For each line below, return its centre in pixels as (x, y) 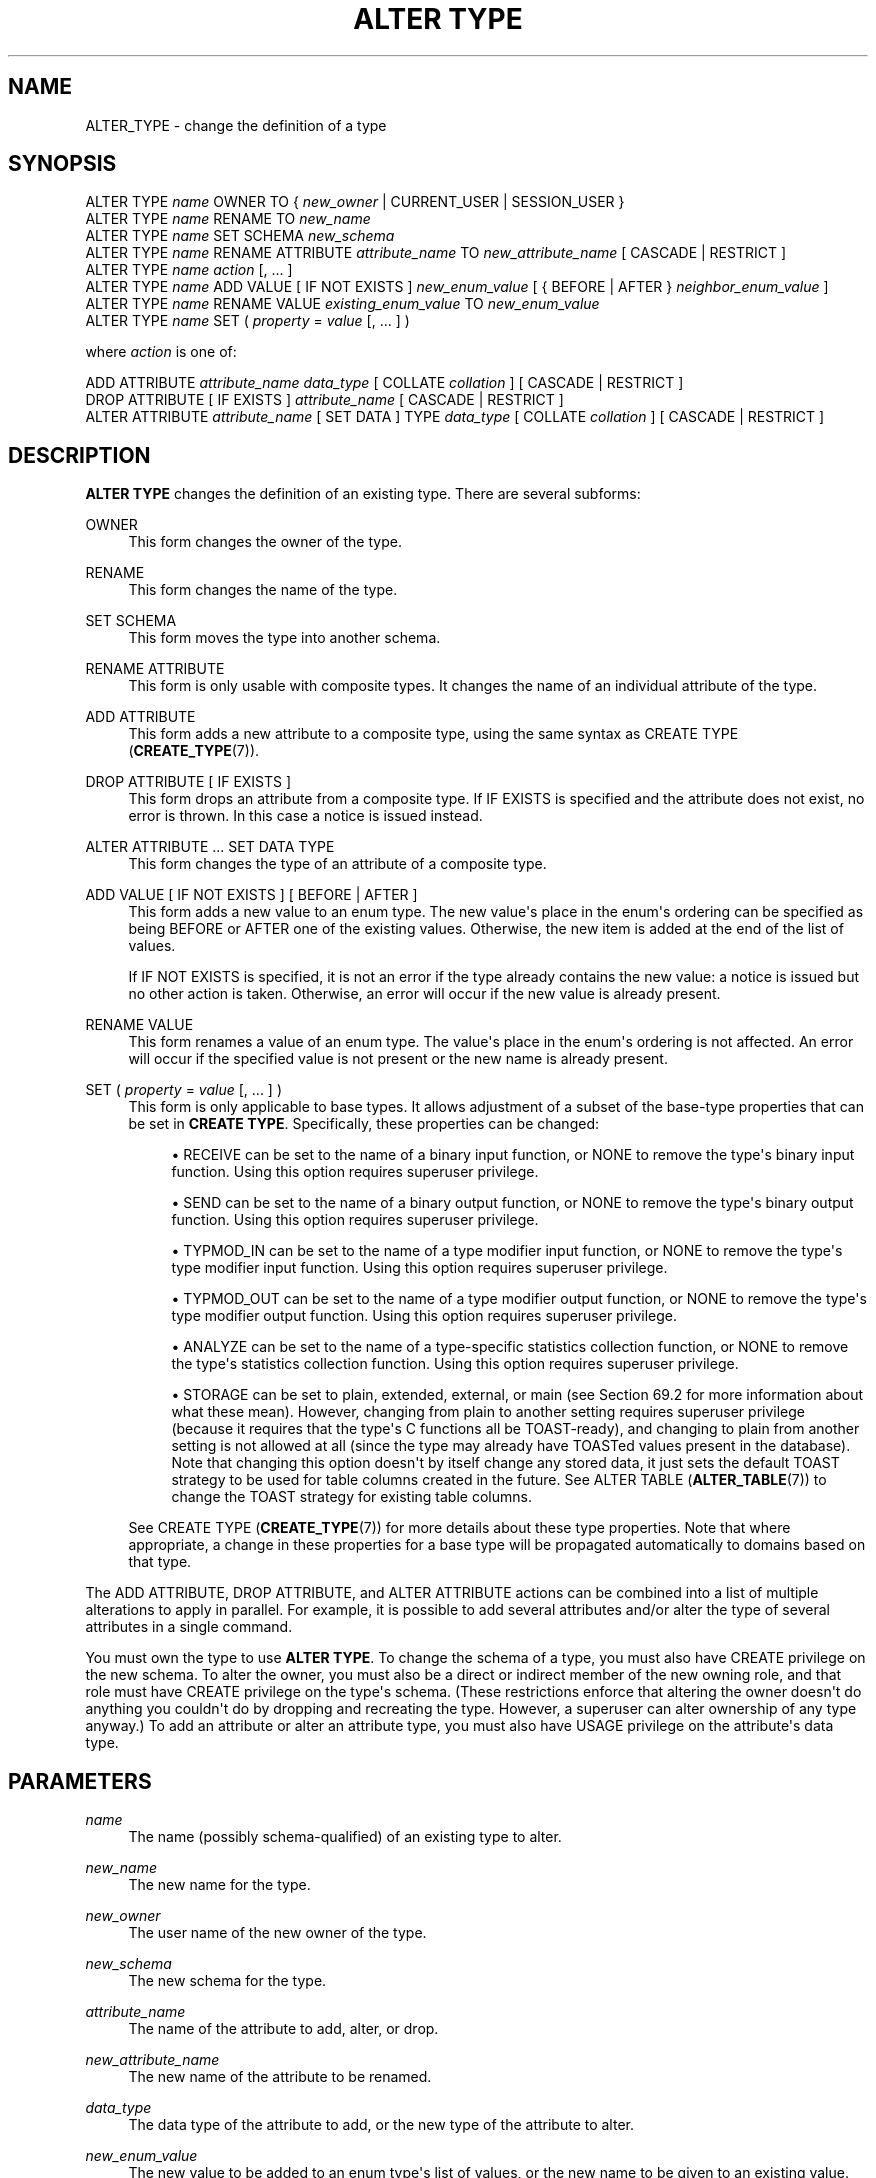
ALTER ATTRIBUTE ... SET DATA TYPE (210, 847)
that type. (160, 1562)
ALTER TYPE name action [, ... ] (189, 270)
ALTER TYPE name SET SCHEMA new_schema (240, 236)
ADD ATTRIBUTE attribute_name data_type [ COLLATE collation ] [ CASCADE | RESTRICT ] (384, 383)
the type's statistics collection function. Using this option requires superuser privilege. (455, 1364)
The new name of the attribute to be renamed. (280, 2077)
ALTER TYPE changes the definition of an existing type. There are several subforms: (363, 494)
